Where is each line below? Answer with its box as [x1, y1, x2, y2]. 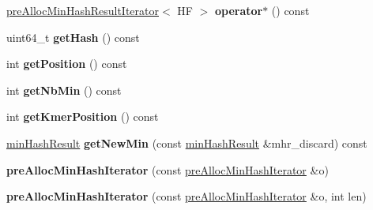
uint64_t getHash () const [6, 28, 140, 45]
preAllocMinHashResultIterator [6, 2, 159, 18]
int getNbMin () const [6, 81, 122, 98]
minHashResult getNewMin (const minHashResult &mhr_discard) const [6, 134, 367, 151]
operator [214, 2, 263, 18]
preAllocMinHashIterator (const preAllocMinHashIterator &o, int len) [6, 188, 367, 204]
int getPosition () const [6, 55, 127, 72]
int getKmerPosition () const [6, 108, 159, 125]
